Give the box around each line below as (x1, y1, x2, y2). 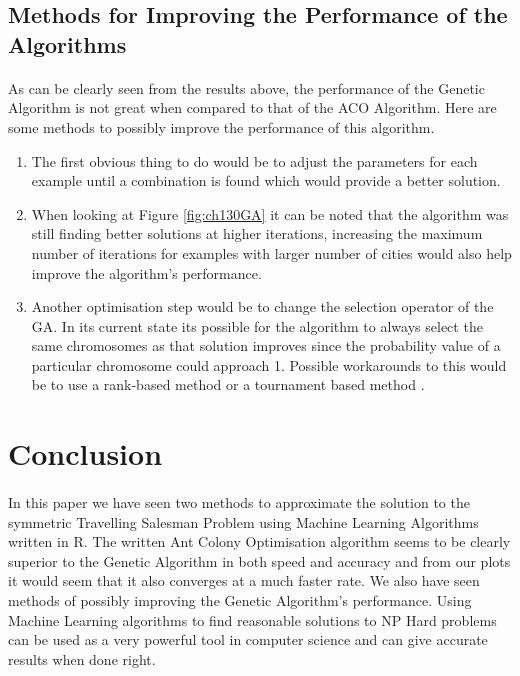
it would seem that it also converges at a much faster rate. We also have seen (8, 570, 480, 591)
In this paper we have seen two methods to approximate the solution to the (8, 492, 470, 513)
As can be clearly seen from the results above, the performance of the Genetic (8, 77, 485, 98)
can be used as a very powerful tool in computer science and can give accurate (8, 629, 488, 650)
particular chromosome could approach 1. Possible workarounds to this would (31, 354, 507, 375)
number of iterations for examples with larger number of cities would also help (31, 242, 512, 263)
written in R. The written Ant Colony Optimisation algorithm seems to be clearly (8, 531, 511, 552)
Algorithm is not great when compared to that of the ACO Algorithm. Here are (8, 97, 497, 118)
